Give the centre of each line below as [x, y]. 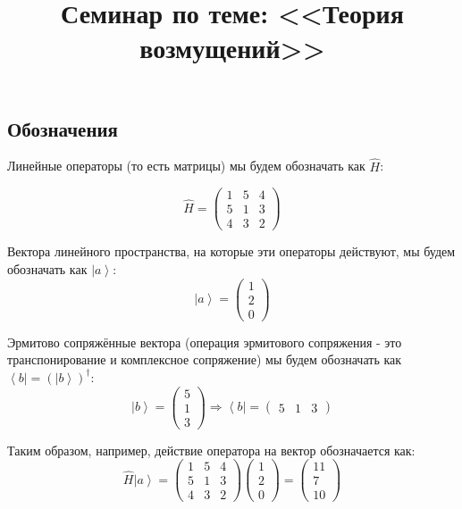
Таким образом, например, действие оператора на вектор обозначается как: [211, 450]
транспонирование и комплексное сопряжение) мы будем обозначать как [205, 359]
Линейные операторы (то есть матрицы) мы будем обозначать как [186, 166]
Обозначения [63, 128]
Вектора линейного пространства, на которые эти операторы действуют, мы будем [231, 251]
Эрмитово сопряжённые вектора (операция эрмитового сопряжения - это [205, 342]
